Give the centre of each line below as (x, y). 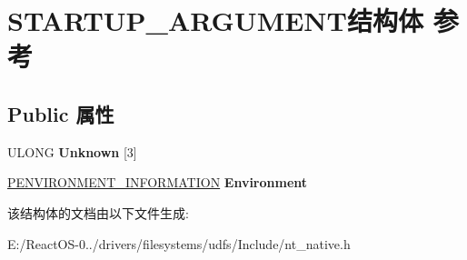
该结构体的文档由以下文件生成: (98, 212)
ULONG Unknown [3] (72, 151)
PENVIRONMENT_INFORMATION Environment (158, 182)
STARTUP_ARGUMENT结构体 (215, 20)
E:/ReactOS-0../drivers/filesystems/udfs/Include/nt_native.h (179, 243)
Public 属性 (61, 113)
